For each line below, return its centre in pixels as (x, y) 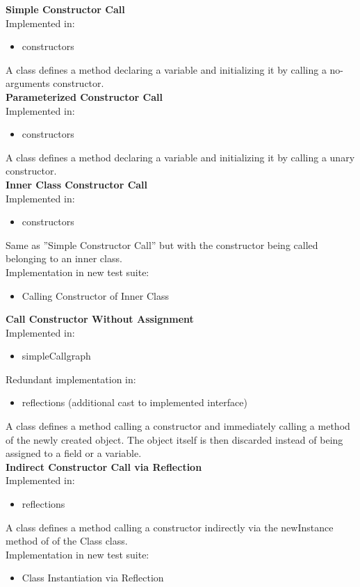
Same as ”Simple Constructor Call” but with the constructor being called (162, 244)
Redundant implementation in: (71, 379)
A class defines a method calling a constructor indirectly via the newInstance (170, 527)
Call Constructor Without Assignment (100, 319)
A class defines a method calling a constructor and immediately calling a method (178, 426)
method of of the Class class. (67, 541)
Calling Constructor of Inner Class (95, 295)
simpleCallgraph (56, 356)
